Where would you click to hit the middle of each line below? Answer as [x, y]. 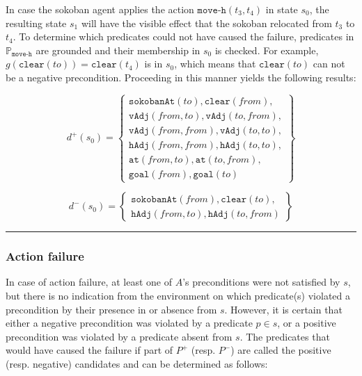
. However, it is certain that [283, 309]
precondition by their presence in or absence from [111, 309]
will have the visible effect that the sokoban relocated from [206, 23]
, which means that [215, 64]
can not [329, 64]
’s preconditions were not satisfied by [261, 282]
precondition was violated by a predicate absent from [119, 336]
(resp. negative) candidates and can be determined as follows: [137, 364]
